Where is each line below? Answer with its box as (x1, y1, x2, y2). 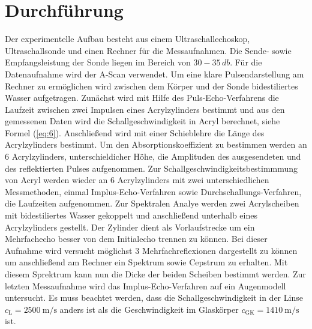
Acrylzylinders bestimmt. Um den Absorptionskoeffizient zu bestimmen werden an (5, 138, 307, 151)
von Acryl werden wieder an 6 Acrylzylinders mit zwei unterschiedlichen (5, 174, 269, 186)
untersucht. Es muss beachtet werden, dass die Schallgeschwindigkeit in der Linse (5, 291, 303, 304)
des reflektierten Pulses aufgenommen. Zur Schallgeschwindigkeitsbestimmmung (5, 161, 298, 174)
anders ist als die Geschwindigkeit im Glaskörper (59, 303, 239, 315)
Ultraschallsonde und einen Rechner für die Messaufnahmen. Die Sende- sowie (5, 44, 292, 56)
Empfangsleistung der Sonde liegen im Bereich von (5, 56, 191, 68)
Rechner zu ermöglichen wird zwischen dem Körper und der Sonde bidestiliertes (5, 79, 298, 92)
